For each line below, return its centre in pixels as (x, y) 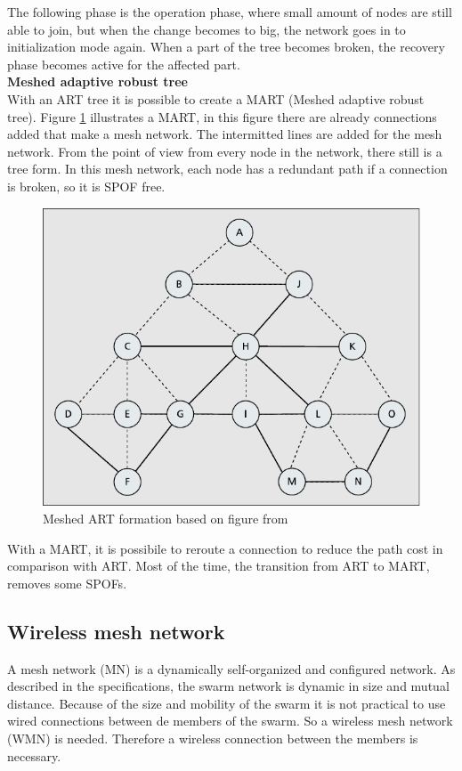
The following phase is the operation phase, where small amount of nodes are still (230, 12)
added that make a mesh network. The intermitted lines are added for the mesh (225, 134)
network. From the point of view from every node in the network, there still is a (225, 151)
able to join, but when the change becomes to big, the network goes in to (207, 29)
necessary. (34, 755)
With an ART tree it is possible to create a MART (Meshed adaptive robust (216, 98)
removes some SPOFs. (67, 583)
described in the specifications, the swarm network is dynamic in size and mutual (228, 686)
